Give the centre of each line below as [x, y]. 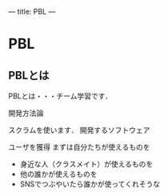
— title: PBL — [32, 12]
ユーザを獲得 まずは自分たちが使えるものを [79, 147]
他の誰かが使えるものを [58, 174]
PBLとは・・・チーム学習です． [60, 96]
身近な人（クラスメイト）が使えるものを [86, 164]
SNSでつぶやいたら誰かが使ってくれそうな [90, 184]
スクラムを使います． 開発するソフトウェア [79, 130]
